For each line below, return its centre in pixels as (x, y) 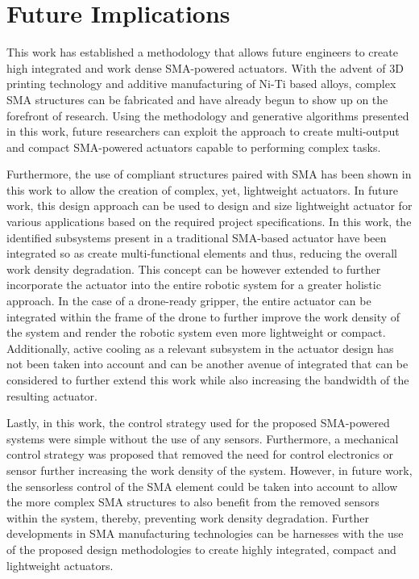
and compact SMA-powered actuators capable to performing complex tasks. (194, 147)
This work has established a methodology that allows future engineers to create (202, 52)
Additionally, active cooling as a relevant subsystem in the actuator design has (200, 348)
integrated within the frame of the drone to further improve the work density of (203, 316)
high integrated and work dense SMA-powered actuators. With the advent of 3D (205, 67)
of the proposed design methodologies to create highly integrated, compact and (201, 549)
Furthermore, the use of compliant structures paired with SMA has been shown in (209, 174)
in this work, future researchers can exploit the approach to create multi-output (203, 131)
